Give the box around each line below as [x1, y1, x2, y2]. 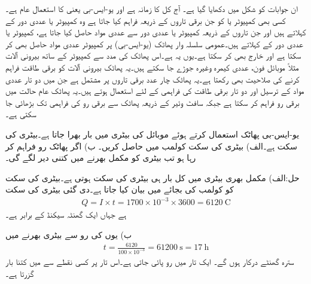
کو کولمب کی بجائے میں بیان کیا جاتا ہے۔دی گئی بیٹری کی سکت [5, 183, 234, 196]
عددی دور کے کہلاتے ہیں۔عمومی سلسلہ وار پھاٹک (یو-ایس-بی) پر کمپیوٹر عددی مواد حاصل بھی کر [5, 37, 303, 50]
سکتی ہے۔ [5, 108, 36, 120]
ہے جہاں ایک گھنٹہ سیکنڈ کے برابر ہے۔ [5, 208, 127, 221]
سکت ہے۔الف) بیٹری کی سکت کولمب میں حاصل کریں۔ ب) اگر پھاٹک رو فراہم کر [5, 139, 298, 152]
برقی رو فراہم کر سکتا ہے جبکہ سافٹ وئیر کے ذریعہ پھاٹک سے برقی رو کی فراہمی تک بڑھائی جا [5, 96, 300, 108]
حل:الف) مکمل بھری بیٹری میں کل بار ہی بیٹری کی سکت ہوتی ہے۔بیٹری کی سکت [5, 171, 300, 184]
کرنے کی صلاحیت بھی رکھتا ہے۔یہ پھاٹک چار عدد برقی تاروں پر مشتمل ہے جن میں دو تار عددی [5, 72, 300, 85]
